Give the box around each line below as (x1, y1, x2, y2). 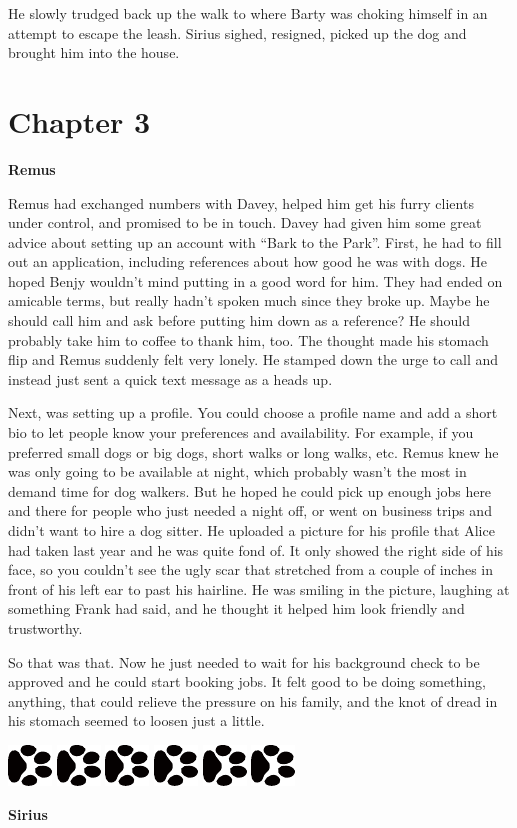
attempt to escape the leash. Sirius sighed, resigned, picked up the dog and (8, 22, 467, 43)
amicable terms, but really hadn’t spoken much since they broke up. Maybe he (8, 290, 490, 311)
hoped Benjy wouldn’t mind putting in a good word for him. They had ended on (8, 270, 503, 291)
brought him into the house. (8, 42, 180, 63)
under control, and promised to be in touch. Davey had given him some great (8, 212, 482, 233)
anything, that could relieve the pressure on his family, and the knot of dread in (8, 690, 498, 711)
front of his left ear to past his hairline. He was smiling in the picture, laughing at (8, 578, 510, 599)
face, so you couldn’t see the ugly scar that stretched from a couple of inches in (8, 559, 494, 580)
